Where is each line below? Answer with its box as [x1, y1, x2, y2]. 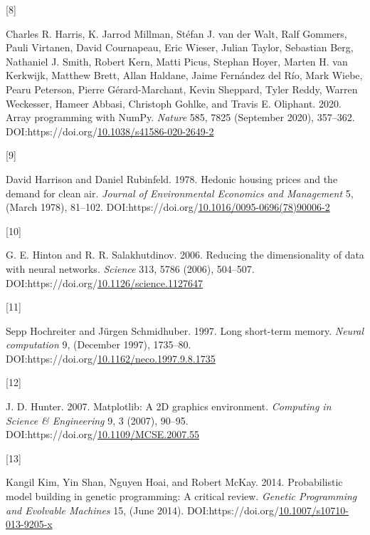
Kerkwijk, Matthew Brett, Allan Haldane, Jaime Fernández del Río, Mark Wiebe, [6, 68, 363, 83]
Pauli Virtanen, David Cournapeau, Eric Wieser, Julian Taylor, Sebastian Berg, [6, 40, 354, 55]
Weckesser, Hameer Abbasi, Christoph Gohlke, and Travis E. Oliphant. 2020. [6, 95, 342, 110]
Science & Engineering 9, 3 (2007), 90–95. [6, 412, 189, 427]
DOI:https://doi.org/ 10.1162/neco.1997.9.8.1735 [6, 350, 216, 365]
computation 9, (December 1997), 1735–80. [6, 337, 191, 352]
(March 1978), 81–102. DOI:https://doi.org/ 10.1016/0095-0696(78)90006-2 [6, 199, 330, 214]
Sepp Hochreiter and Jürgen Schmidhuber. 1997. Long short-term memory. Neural [6, 323, 364, 338]
